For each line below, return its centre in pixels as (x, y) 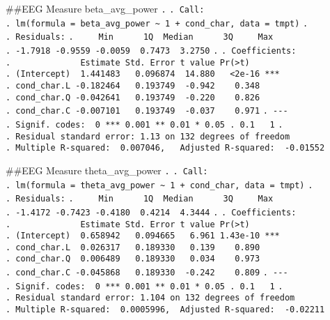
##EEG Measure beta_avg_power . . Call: (105, 8)
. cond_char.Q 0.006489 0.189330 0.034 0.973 (133, 259)
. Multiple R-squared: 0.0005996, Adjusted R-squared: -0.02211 (165, 310)
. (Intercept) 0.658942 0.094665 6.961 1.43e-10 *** (143, 236)
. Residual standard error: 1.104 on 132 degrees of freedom (150, 298)
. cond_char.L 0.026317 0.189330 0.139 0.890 (133, 247)
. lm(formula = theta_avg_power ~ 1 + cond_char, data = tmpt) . (159, 185)
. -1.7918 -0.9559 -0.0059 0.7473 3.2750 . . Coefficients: (151, 51)
